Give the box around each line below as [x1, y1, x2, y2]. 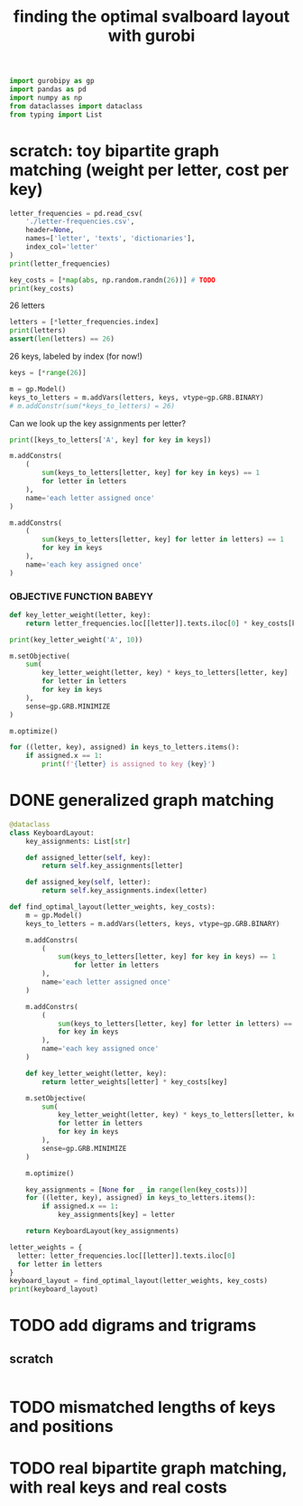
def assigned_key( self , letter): [25, 878, 151, 887]
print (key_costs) [9, 284, 75, 293]
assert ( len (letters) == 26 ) [9, 334, 115, 344]
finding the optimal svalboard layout [13, 6, 290, 27]
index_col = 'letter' [25, 242, 99, 251]
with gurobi [107, 25, 196, 46]
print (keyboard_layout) [9, 1285, 99, 1294]
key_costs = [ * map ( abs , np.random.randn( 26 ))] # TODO [9, 276, 216, 285]
